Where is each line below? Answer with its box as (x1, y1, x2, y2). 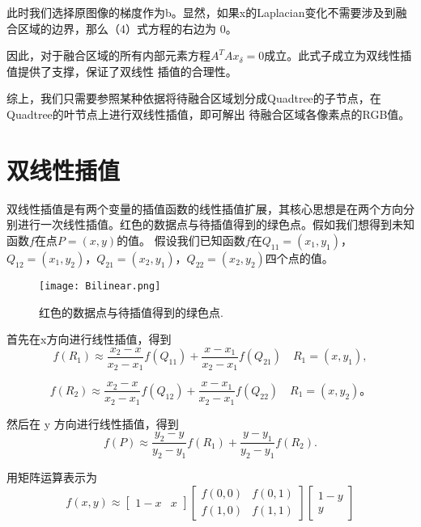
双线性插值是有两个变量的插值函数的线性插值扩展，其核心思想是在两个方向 (6, 200, 403, 217)
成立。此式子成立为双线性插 (264, 47, 412, 64)
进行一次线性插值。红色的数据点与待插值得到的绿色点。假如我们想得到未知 (17, 216, 415, 233)
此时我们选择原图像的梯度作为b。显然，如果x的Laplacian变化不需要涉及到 (6, 4, 396, 20)
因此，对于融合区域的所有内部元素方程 (6, 47, 210, 64)
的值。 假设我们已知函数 (117, 231, 245, 248)
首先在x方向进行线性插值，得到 (6, 331, 172, 348)
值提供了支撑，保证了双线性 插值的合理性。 (6, 62, 237, 79)
